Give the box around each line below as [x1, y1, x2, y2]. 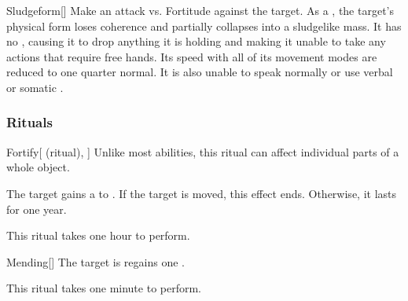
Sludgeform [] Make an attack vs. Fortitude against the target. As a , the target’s [6, 2, 395, 18]
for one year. [6, 200, 67, 217]
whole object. [6, 159, 70, 175]
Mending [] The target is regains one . [6, 253, 185, 270]
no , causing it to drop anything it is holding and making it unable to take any [6, 33, 386, 50]
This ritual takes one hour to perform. [6, 227, 190, 244]
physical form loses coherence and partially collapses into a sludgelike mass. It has [6, 17, 402, 34]
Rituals [6, 112, 53, 132]
